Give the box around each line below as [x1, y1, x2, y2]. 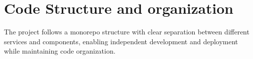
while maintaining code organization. [4, 46, 116, 56]
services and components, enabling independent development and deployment [4, 36, 238, 46]
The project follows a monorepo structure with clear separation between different [4, 27, 250, 37]
